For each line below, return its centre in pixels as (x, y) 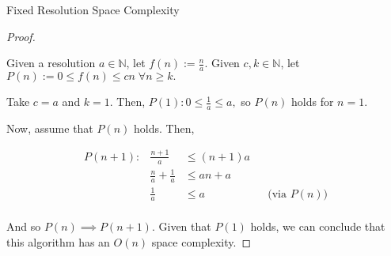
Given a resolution (51, 63)
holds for (313, 102)
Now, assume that (50, 128)
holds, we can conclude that (318, 226)
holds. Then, (164, 128)
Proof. (21, 36)
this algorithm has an (58, 241)
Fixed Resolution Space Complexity (93, 9)
